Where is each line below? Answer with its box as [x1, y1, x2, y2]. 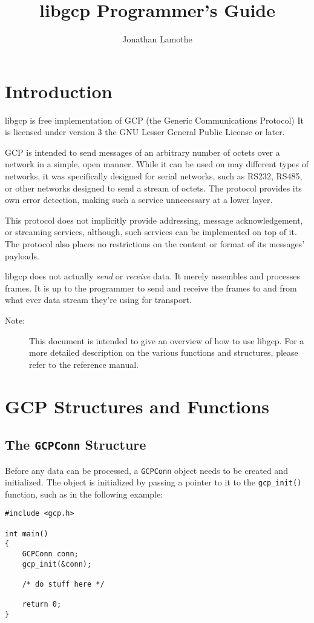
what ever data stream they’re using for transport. [5, 293, 192, 306]
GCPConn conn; [22, 550, 79, 559]
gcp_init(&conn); [22, 559, 92, 568]
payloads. [5, 249, 39, 262]
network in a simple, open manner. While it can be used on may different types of [5, 158, 309, 170]
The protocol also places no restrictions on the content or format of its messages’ [5, 238, 305, 250]
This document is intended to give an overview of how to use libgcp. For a [29, 334, 304, 347]
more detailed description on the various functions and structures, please [29, 346, 298, 359]
